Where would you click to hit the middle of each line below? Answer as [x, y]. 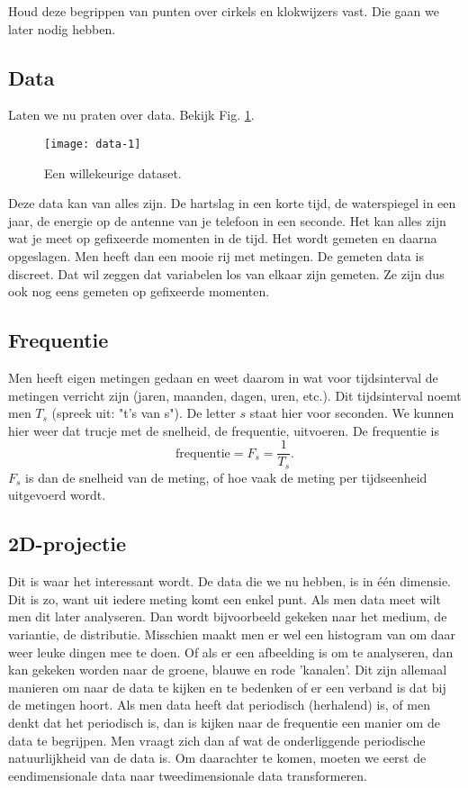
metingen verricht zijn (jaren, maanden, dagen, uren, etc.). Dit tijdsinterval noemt [235, 395]
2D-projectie [67, 543]
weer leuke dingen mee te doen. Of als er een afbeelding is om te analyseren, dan [231, 652]
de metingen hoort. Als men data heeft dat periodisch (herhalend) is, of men [219, 705]
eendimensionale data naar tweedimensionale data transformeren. [188, 775]
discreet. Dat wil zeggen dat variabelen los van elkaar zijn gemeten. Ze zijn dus [226, 273]
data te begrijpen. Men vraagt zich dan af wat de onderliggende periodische [217, 740]
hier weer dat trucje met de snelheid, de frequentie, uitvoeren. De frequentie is [224, 430]
